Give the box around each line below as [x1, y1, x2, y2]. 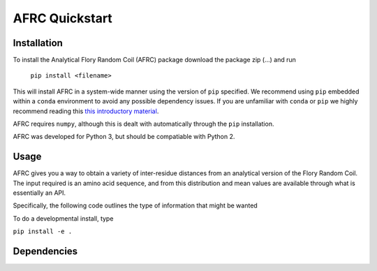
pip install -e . [13, 228, 73, 235]
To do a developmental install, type [13, 214, 114, 223]
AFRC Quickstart [13, 10, 113, 26]
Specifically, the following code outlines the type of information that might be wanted [13, 201, 258, 210]
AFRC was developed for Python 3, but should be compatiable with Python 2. [13, 133, 235, 141]
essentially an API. [13, 189, 66, 197]
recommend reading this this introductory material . [13, 107, 159, 115]
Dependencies [13, 245, 78, 258]
